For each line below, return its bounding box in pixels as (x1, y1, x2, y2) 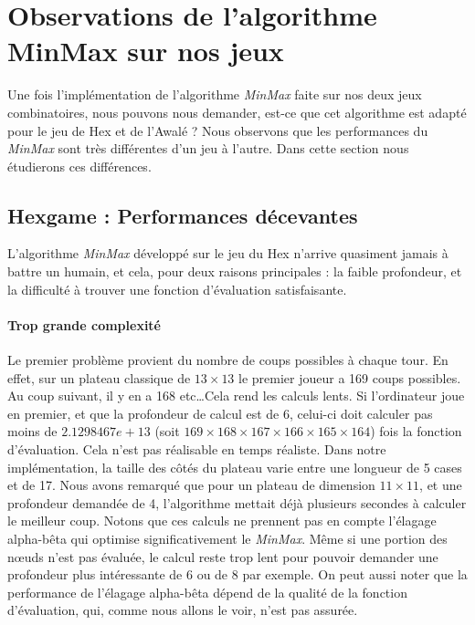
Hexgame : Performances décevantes (7, 201, 358, 229)
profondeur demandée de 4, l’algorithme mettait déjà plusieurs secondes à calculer (7, 493, 467, 512)
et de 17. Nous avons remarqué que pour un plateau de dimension (7, 475, 375, 495)
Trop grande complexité (7, 315, 161, 334)
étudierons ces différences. (7, 156, 152, 175)
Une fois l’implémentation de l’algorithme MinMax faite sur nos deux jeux (7, 85, 422, 104)
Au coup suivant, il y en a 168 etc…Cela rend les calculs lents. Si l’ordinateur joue (7, 386, 465, 405)
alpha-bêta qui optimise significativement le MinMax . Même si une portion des (7, 529, 448, 547)
